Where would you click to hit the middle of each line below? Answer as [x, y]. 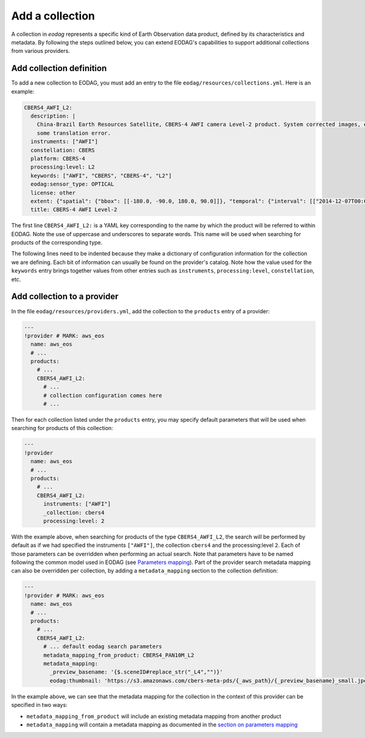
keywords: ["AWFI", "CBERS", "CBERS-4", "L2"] [101, 176]
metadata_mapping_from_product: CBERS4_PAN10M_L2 [119, 655]
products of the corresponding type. [57, 243]
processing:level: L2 [63, 167]
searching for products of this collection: [62, 428]
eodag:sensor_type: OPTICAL [72, 184]
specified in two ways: [40, 705]
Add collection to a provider [65, 297]
